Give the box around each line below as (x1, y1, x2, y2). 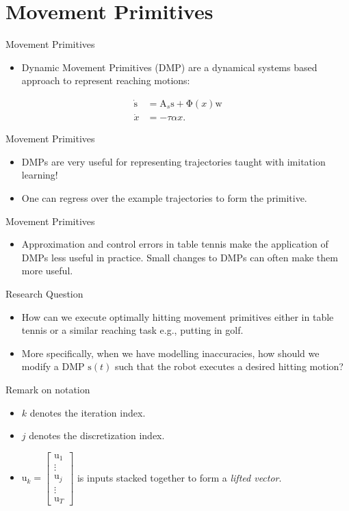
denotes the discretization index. (29, 428, 165, 443)
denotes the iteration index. (29, 405, 146, 419)
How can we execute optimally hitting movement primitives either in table (21, 309, 334, 324)
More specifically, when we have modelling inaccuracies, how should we (21, 345, 320, 360)
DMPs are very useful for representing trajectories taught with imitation (21, 154, 326, 168)
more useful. (21, 263, 73, 278)
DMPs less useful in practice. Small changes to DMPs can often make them (21, 250, 338, 264)
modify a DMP (21, 359, 85, 374)
